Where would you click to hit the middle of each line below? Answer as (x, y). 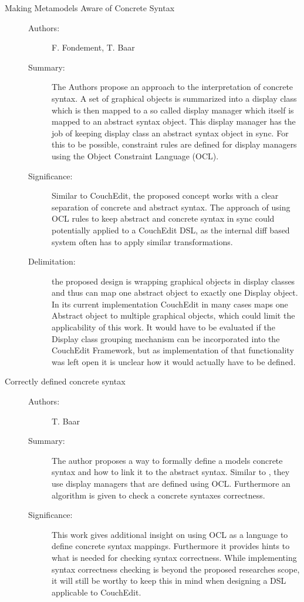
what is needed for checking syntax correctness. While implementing (174, 557)
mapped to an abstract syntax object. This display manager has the (174, 121)
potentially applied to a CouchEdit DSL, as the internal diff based (171, 230)
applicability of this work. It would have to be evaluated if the (163, 327)
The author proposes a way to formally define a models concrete (167, 460)
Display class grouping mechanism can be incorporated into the (166, 338)
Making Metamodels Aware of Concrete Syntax (90, 8)
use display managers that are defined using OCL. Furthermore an (171, 483)
